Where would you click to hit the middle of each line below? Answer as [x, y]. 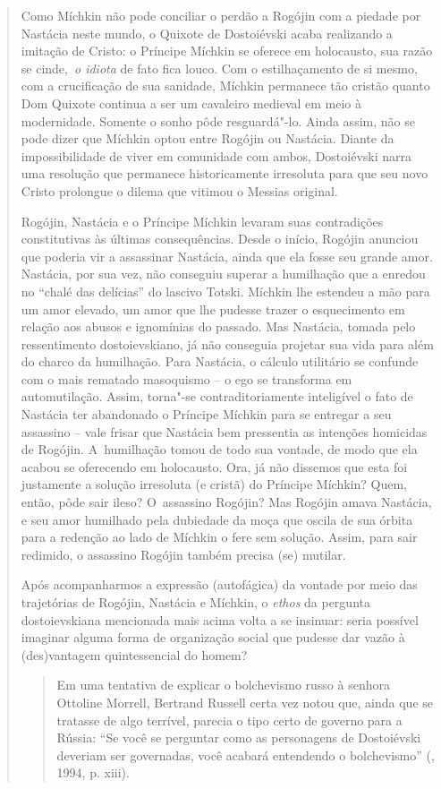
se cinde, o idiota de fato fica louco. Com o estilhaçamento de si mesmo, [219, 68]
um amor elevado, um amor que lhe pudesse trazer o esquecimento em [213, 309]
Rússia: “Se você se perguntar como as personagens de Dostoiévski [239, 738]
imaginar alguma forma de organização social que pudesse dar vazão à [213, 637]
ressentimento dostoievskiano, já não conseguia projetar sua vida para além [227, 343]
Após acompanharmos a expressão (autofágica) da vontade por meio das [219, 584]
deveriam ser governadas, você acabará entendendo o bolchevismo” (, [246, 755]
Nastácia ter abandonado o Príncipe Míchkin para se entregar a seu [206, 414]
